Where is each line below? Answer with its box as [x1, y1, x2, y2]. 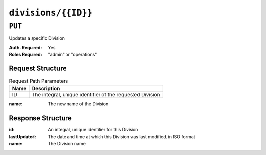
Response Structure [9, 114, 72, 123]
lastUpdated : [9, 133, 36, 140]
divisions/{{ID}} [9, 7, 93, 18]
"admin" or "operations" [48, 52, 97, 58]
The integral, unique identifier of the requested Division [32, 92, 160, 98]
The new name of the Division [48, 101, 109, 107]
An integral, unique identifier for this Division [48, 127, 138, 133]
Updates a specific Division [9, 35, 65, 41]
